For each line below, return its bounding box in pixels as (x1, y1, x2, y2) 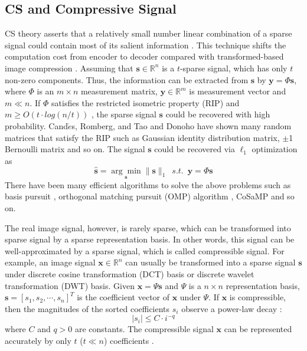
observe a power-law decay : (181, 302, 282, 314)
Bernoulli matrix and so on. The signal (5, 143, 145, 155)
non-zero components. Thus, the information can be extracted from (5, 73, 249, 86)
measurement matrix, (80, 85, 158, 97)
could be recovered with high (165, 108, 270, 120)
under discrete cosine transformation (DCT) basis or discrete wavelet (5, 267, 254, 280)
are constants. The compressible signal (74, 323, 214, 335)
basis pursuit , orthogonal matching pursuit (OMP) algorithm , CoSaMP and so (5, 190, 295, 202)
